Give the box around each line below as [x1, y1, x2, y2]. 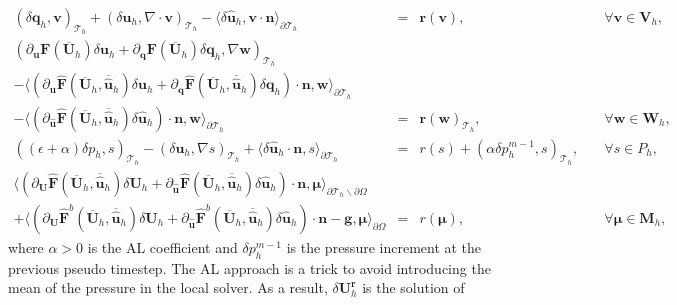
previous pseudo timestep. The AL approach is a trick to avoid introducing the [8, 257, 491, 278]
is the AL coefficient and [87, 236, 238, 257]
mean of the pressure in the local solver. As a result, [8, 277, 328, 298]
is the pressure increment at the [286, 236, 482, 257]
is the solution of [362, 277, 465, 298]
